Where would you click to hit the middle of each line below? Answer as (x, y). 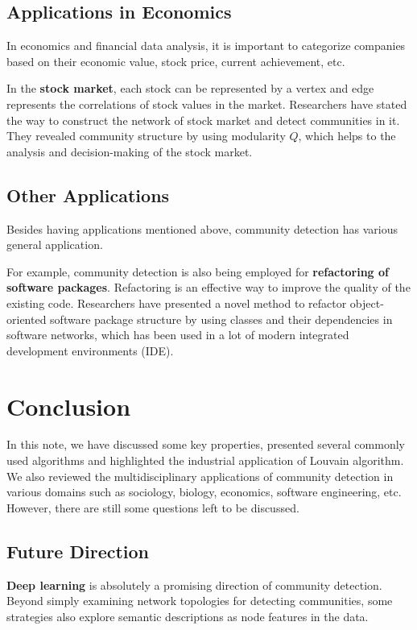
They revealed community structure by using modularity (146, 136)
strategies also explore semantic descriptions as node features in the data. (188, 616)
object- (367, 303)
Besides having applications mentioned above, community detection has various (202, 228)
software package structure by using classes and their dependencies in (221, 319)
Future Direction (78, 551)
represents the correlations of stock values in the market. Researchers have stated (207, 104)
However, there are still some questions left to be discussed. (153, 507)
